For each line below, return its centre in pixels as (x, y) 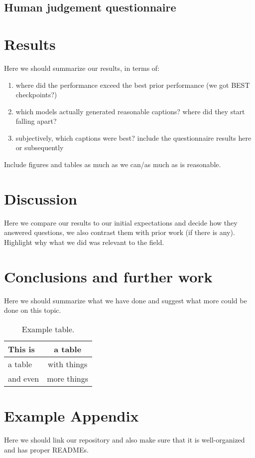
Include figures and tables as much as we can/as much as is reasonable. (113, 164)
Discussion (41, 198)
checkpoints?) (36, 95)
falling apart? (36, 121)
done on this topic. (33, 310)
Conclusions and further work (108, 276)
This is (21, 349)
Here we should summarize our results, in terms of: (82, 68)
